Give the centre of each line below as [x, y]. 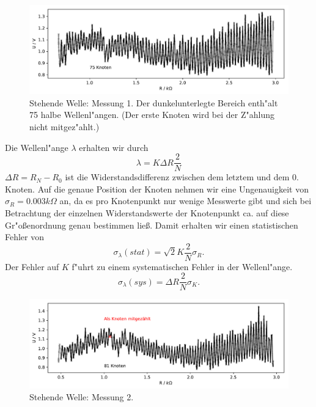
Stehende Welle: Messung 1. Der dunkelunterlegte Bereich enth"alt [154, 102]
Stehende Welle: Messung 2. [82, 397]
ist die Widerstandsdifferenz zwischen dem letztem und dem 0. [182, 177]
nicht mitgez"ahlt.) [64, 126]
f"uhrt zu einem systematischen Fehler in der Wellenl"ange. [182, 266]
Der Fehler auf [32, 266]
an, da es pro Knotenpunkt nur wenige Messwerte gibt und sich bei [186, 201]
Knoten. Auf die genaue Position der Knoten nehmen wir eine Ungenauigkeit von [157, 189]
